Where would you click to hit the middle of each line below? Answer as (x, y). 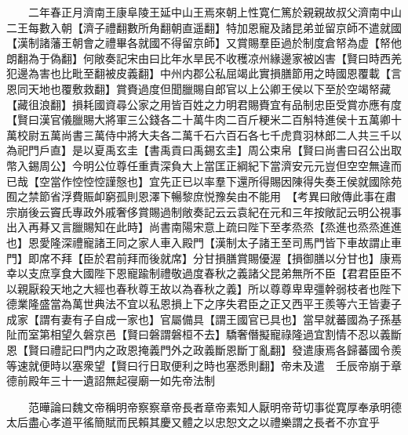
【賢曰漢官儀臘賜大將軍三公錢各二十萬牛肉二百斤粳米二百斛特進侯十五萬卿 (199, 120)
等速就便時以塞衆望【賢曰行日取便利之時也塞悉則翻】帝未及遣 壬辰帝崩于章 (204, 365)
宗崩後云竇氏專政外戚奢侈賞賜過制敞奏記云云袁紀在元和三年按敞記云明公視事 (204, 211)
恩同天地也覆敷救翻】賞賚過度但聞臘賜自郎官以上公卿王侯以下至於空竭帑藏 (199, 88)
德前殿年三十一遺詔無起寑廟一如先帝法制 (111, 381)
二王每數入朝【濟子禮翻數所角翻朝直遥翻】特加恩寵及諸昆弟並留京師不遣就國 (204, 27)
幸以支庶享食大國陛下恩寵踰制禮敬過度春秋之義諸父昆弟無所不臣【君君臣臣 (199, 273)
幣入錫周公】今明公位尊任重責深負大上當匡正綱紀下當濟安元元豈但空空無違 (199, 165)
